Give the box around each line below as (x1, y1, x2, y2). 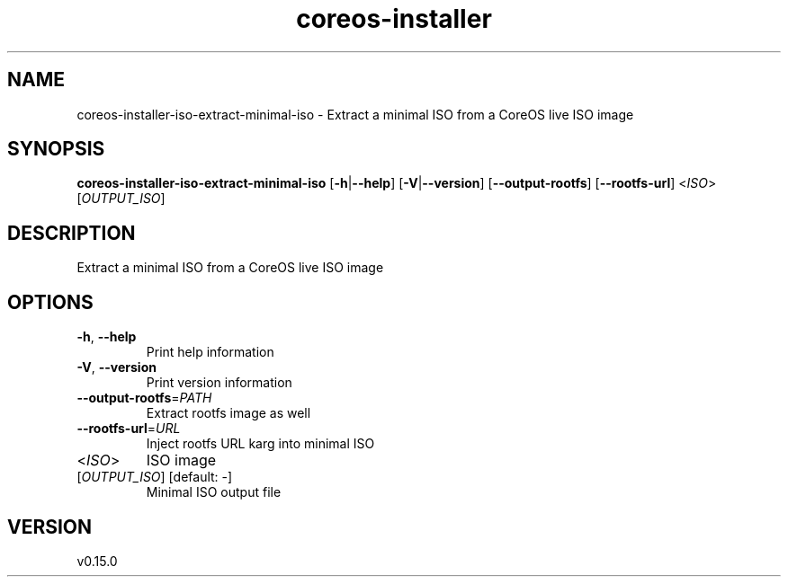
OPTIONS (7, 290, 94, 314)
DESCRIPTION (7, 221, 136, 244)
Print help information (146, 344, 274, 360)
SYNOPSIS (7, 137, 105, 161)
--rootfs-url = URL (76, 420, 181, 437)
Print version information (146, 375, 292, 391)
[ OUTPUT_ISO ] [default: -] (76, 469, 233, 485)
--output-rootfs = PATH (76, 390, 212, 406)
